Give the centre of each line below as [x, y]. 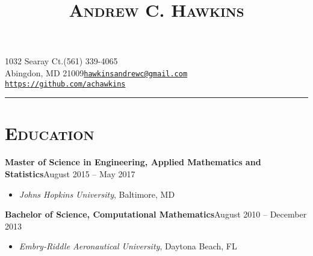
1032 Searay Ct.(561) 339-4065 [61, 61]
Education [50, 133]
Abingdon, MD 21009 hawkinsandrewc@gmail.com [96, 72]
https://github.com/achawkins [65, 84]
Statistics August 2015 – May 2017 [70, 174]
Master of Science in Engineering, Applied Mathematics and [133, 162]
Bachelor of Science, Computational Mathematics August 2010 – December [156, 214]
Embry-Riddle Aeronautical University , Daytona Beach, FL [128, 246]
